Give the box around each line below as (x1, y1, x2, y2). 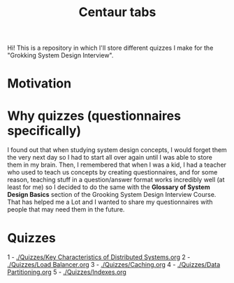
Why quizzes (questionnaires (7, 108, 182, 123)
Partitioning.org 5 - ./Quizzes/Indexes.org (7, 268, 127, 277)
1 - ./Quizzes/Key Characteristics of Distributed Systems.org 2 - (7, 253, 191, 261)
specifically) (7, 123, 82, 139)
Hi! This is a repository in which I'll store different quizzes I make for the (7, 43, 214, 53)
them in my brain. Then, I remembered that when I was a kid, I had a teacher (7, 160, 227, 169)
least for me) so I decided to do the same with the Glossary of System (7, 183, 211, 191)
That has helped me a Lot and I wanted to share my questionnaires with (7, 198, 213, 207)
